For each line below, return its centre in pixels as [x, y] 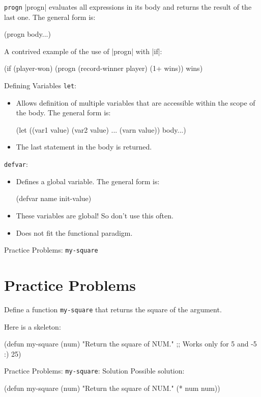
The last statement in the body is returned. [84, 147]
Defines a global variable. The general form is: [88, 181]
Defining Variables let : [40, 85]
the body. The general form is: [63, 113]
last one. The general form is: [50, 17]
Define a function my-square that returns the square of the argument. [113, 309]
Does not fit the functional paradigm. [74, 232]
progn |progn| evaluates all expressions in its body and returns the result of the [128, 7]
